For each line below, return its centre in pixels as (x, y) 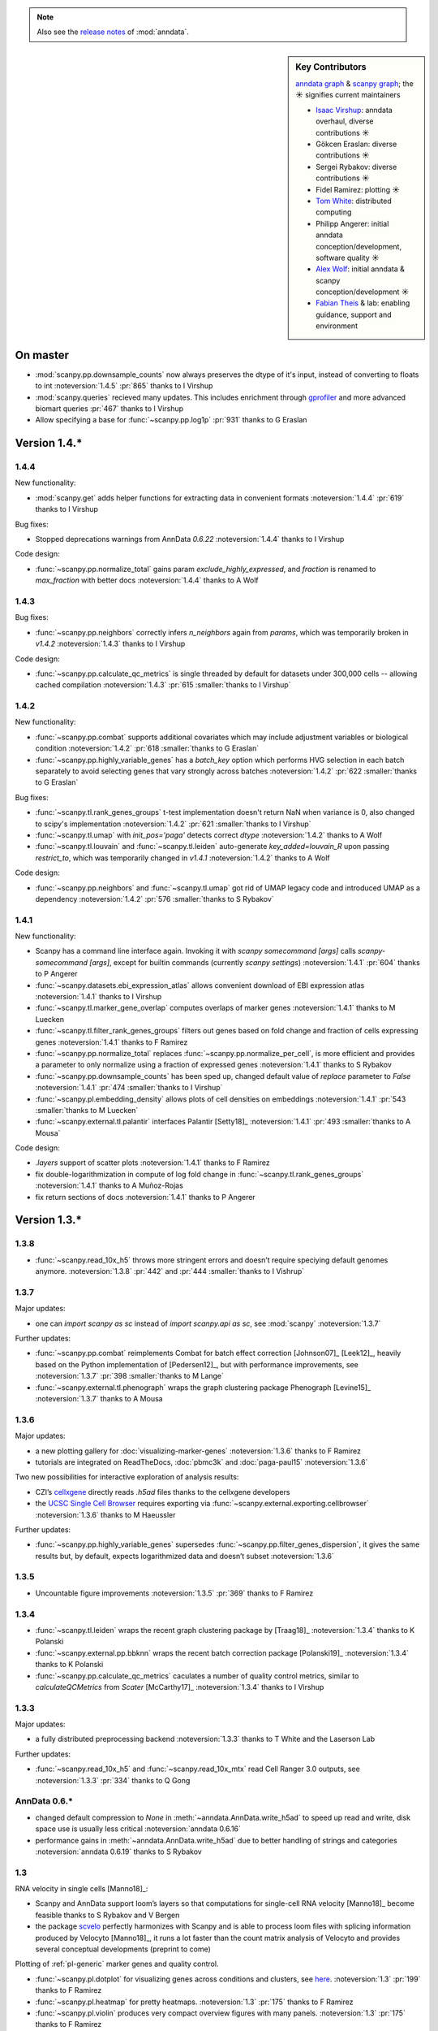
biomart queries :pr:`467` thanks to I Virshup (109, 408)
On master (42, 355)
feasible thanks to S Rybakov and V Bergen (107, 1915)
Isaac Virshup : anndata (354, 110)
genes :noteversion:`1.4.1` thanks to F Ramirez (112, 1042)
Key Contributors (331, 67)
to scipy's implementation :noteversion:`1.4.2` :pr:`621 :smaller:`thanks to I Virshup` (173, 824)
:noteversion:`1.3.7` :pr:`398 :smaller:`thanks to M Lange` (130, 1376)
